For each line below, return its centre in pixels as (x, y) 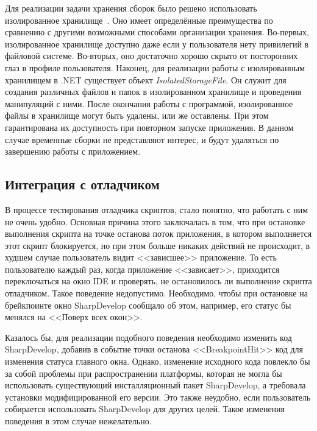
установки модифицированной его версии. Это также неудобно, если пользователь (158, 397)
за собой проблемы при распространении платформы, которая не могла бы (144, 373)
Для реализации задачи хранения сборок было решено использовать (131, 8)
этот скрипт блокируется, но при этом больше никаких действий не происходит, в (158, 245)
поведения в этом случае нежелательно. (78, 421)
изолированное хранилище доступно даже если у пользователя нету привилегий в (157, 44)
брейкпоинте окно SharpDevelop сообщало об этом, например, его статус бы (148, 305)
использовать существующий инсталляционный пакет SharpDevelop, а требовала (155, 385)
